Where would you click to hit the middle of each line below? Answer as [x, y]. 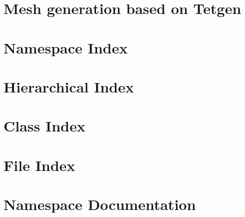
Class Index [44, 126]
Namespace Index [66, 47]
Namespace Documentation [100, 204]
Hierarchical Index [69, 86]
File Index [39, 165]
